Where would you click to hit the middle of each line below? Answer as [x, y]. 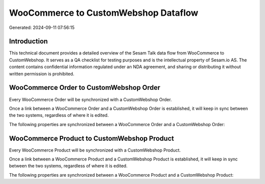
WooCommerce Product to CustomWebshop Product [92, 138]
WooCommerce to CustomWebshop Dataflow [104, 13]
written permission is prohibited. [42, 74]
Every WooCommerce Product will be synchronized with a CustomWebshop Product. [95, 150]
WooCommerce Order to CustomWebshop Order [85, 88]
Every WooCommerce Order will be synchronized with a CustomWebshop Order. [90, 99]
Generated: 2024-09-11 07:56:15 [42, 27]
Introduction [28, 41]
